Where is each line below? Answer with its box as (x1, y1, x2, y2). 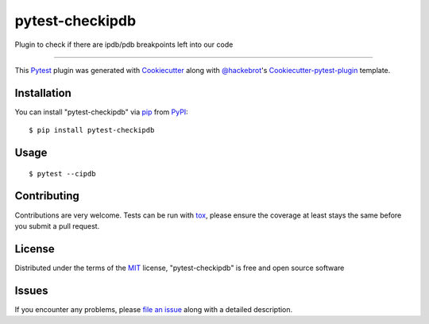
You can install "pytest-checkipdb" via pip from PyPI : (14, 107, 188, 117)
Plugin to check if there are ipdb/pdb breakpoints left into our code (14, 40, 234, 49)
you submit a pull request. (14, 221, 100, 230)
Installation (14, 86, 71, 99)
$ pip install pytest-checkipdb (29, 125, 155, 135)
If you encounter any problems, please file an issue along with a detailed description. (14, 304, 293, 314)
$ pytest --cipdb (29, 169, 96, 178)
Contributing (14, 189, 79, 202)
